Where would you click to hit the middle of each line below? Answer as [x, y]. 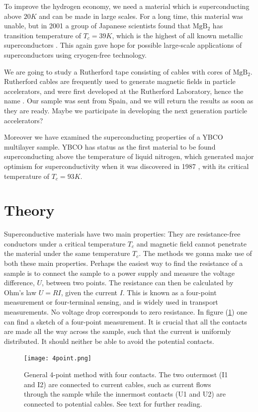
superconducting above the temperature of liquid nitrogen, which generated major [129, 156]
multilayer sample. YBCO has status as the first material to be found [110, 146]
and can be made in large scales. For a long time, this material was [141, 16]
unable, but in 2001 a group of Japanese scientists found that [97, 26]
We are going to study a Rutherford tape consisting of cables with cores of [117, 71]
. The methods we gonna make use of [195, 253]
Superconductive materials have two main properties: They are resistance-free [122, 234]
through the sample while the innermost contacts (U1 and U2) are [125, 394]
